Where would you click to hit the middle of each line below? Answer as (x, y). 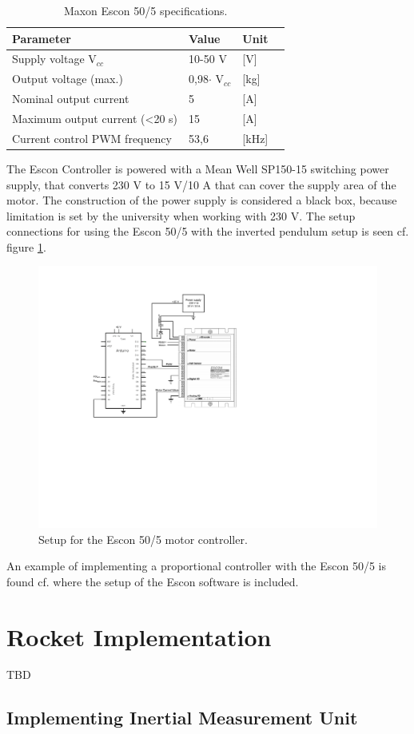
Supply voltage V (54, 59)
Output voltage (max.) (68, 79)
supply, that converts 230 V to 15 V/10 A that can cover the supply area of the (201, 184)
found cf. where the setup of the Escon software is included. (153, 581)
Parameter (42, 38)
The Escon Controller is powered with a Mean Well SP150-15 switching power (198, 168)
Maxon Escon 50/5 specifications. (145, 10)
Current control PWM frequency (92, 138)
